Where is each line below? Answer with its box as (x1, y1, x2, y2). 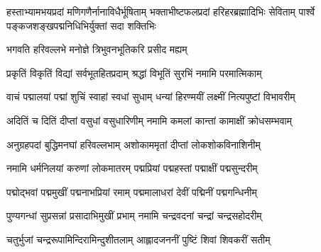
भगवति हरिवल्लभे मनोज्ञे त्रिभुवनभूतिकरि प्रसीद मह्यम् (6, 42, 187, 57)
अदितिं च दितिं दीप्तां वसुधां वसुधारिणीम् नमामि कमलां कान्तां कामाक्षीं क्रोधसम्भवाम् (6, 113, 292, 127)
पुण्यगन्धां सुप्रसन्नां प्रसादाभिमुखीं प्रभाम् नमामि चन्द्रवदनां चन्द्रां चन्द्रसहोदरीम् (6, 208, 262, 223)
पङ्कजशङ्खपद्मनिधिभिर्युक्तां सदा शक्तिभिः (6, 18, 156, 33)
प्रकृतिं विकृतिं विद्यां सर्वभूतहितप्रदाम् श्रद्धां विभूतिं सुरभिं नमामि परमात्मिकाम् (6, 65, 262, 80)
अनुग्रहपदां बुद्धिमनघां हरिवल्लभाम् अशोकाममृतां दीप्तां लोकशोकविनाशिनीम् (6, 137, 261, 151)
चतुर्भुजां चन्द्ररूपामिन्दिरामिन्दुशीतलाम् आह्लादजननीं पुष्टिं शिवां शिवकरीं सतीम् (6, 231, 271, 246)
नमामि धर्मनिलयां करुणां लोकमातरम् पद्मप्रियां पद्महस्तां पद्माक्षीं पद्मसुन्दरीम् (6, 161, 258, 176)
